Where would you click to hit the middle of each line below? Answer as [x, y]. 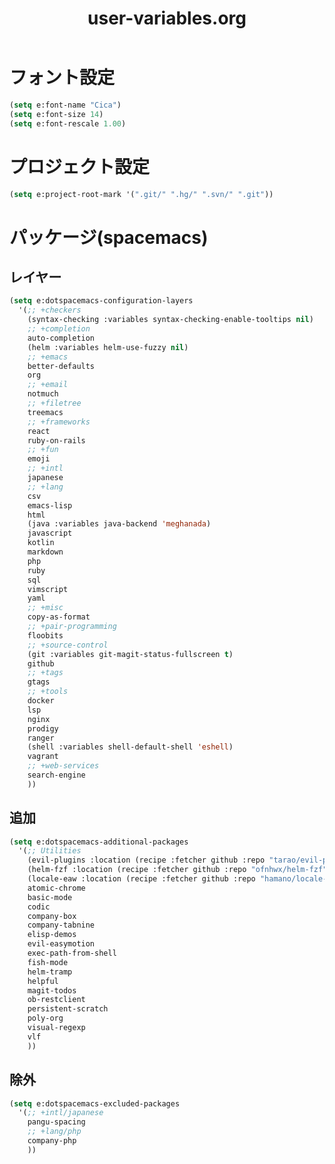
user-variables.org [167, 18]
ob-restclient [56, 1000]
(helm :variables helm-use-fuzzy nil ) [108, 347]
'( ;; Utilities [50, 851]
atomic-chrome [56, 888]
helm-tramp [50, 972]
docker [41, 701]
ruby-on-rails [56, 440]
